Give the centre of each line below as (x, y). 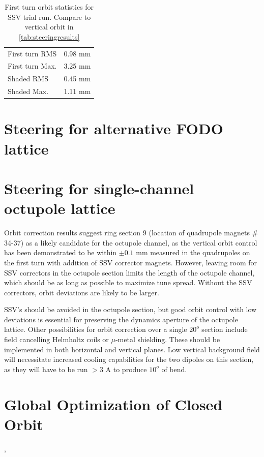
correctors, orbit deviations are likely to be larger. (82, 292)
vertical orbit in (49, 27)
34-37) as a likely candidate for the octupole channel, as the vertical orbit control (131, 242)
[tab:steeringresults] (49, 36)
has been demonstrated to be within (61, 252)
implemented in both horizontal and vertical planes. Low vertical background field (132, 349)
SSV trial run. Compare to (49, 17)
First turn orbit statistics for (49, 7)
